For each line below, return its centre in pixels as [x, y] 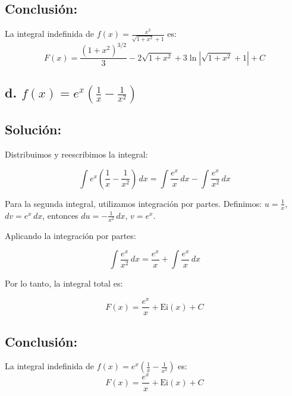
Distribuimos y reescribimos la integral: [76, 154]
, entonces [60, 215]
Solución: [33, 129]
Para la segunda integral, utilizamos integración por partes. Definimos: [134, 203]
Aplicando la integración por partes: [70, 235]
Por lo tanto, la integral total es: [64, 283]
